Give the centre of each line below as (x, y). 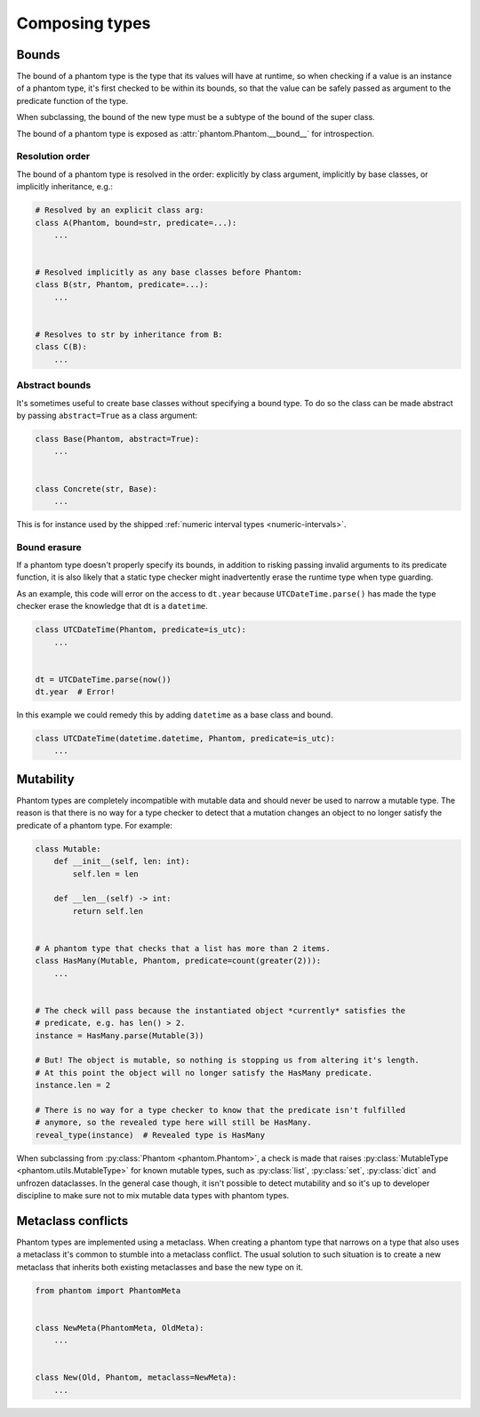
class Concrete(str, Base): (96, 488)
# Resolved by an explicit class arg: (120, 210)
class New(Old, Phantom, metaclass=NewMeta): (136, 1377)
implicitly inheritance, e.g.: (64, 187)
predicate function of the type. (72, 100)
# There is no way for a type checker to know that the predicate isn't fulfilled (220, 1110)
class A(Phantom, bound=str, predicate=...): (136, 223)
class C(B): (61, 347)
